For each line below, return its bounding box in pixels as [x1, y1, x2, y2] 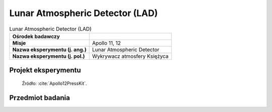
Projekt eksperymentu [9, 66, 81, 75]
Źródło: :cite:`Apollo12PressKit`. [22, 80, 87, 86]
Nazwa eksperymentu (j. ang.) [12, 46, 87, 53]
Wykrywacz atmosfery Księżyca [92, 53, 169, 60]
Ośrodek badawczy [12, 33, 60, 40]
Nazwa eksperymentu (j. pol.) [12, 53, 85, 60]
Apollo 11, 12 [92, 39, 121, 46]
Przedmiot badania [9, 93, 70, 102]
